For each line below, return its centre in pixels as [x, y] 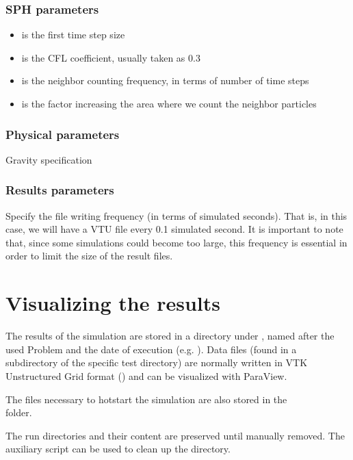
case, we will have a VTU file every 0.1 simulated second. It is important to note [174, 229]
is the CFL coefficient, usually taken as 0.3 [111, 57]
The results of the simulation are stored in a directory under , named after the [170, 336]
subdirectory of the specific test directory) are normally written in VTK [157, 362]
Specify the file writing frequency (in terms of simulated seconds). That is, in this [176, 215]
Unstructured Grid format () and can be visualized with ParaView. [146, 375]
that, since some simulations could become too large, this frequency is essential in [176, 242]
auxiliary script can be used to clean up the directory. [118, 449]
